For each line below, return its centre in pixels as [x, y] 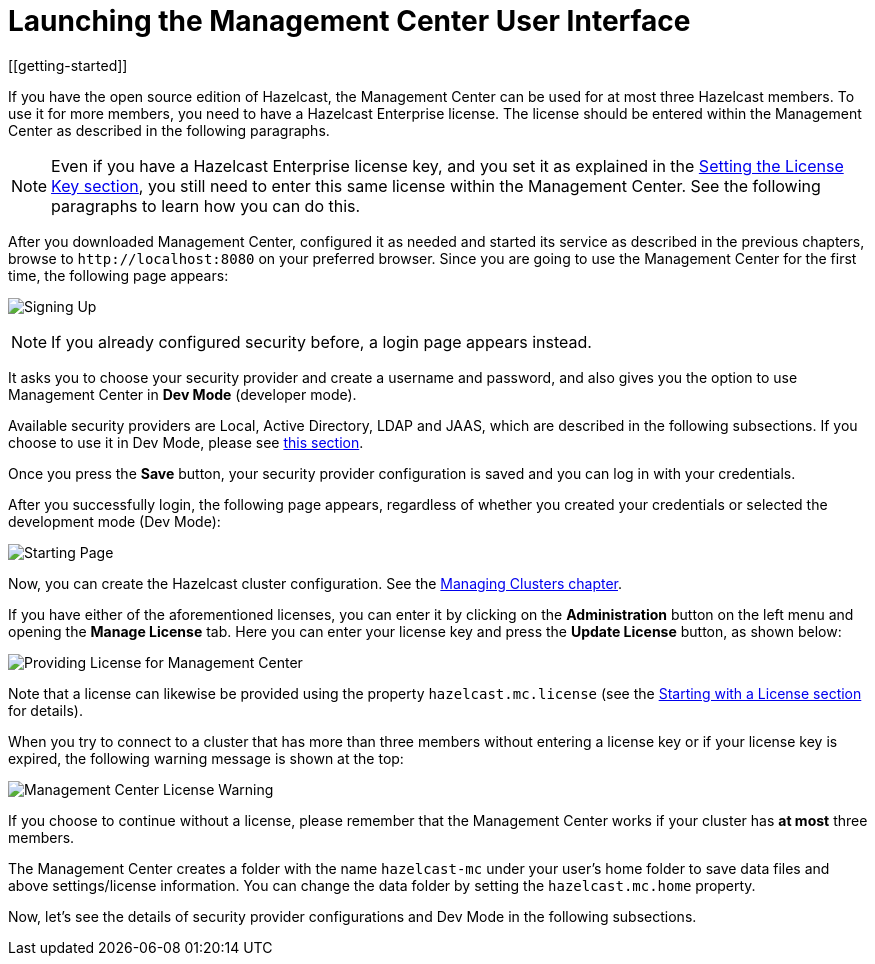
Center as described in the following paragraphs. [169, 130]
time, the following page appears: [118, 275]
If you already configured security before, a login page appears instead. [321, 341]
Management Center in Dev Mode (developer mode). [182, 394]
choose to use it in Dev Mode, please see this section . [186, 442]
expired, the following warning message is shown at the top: [206, 758]
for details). [45, 710]
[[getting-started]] [68, 65]
